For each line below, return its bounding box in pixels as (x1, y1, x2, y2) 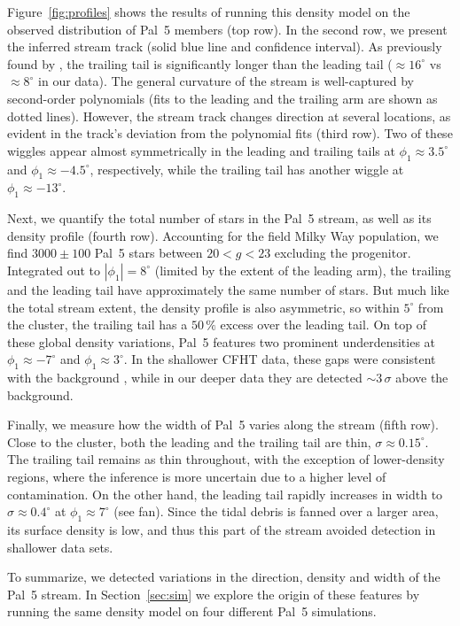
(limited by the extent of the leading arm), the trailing (154, 260, 451, 279)
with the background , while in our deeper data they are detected (7, 368, 363, 387)
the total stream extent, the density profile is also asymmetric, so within (7, 298, 400, 316)
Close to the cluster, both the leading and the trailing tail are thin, (7, 432, 371, 451)
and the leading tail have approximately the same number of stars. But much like (7, 280, 449, 298)
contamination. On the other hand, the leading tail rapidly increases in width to (7, 484, 443, 503)
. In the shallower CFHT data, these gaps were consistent (123, 350, 436, 368)
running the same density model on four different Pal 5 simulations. (7, 602, 377, 621)
